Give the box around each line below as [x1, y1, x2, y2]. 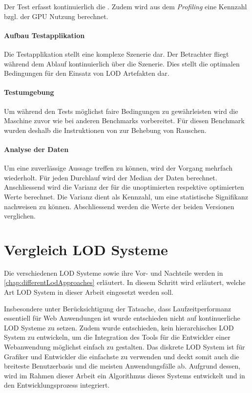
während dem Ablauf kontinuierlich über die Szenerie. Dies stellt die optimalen [4, 58, 240, 68]
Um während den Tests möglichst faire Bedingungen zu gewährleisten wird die [4, 106, 238, 116]
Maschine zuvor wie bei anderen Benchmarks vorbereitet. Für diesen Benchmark [4, 115, 245, 126]
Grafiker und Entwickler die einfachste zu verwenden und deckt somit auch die [4, 351, 239, 361]
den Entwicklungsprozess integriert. [4, 380, 110, 390]
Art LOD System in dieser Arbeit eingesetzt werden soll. [4, 287, 173, 297]
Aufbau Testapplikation [4, 30, 85, 40]
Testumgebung [4, 87, 54, 97]
